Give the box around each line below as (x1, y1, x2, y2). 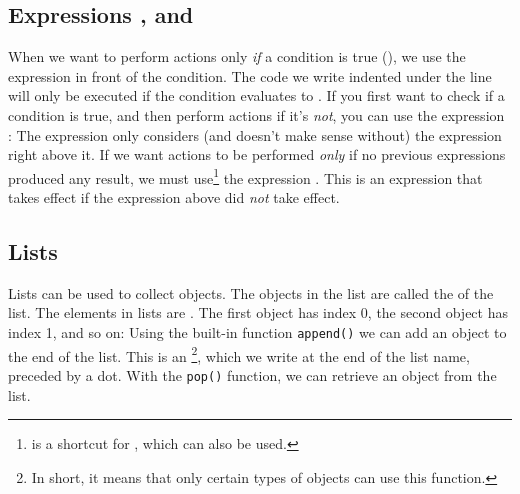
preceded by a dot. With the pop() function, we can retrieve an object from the (8, 364, 497, 385)
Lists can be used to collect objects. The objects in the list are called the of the (8, 282, 494, 303)
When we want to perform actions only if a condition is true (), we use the (8, 46, 466, 67)
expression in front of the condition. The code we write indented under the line (8, 65, 492, 86)
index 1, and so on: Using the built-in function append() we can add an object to (8, 322, 507, 342)
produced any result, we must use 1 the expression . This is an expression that (8, 164, 483, 188)
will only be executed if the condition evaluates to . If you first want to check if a (8, 85, 505, 106)
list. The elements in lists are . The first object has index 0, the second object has (8, 302, 508, 323)
